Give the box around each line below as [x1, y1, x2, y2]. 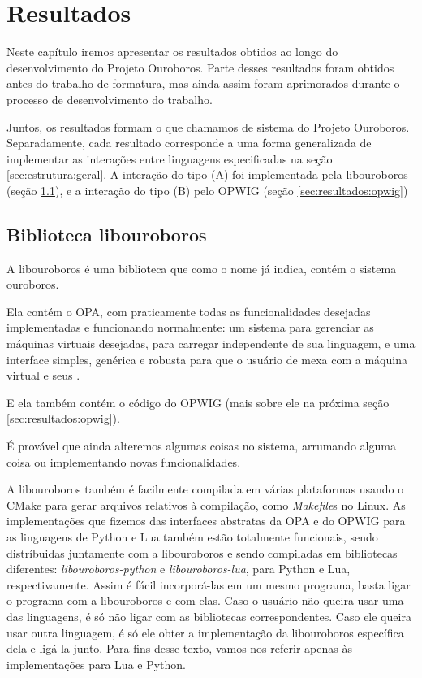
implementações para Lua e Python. [6, 655, 187, 672]
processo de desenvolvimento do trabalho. [6, 90, 213, 107]
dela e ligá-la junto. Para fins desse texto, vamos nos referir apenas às [6, 640, 352, 657]
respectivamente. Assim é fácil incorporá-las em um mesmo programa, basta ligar [6, 576, 411, 593]
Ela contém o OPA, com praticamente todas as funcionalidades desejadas [6, 302, 371, 319]
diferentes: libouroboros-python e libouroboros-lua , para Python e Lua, [6, 560, 351, 577]
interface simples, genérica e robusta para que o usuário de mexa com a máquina [6, 350, 407, 367]
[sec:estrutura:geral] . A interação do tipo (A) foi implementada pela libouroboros [6, 166, 408, 183]
